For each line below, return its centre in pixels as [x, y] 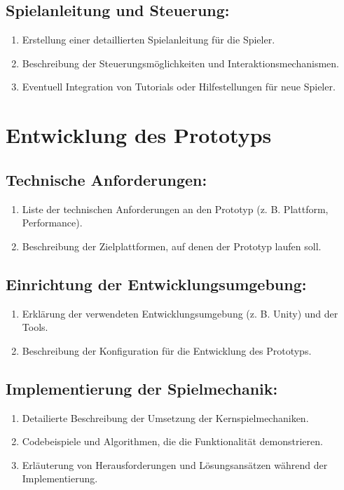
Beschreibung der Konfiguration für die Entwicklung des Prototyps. [167, 350]
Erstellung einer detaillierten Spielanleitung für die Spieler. [149, 40]
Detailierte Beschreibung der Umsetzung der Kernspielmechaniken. [165, 417]
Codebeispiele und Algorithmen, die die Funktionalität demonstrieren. [172, 441]
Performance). [52, 223]
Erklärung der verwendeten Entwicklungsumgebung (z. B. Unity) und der [180, 313]
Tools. [35, 327]
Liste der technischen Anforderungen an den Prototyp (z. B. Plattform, [175, 209]
